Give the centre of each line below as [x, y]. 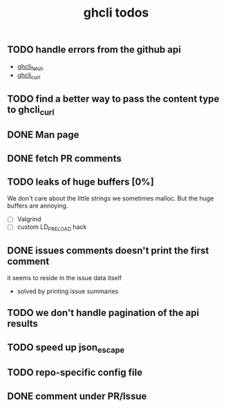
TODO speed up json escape [66, 348]
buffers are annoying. [38, 206]
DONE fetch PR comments [65, 158]
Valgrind [29, 219]
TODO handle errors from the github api [94, 50]
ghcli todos [116, 13]
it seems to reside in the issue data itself [65, 278]
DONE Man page [43, 135]
